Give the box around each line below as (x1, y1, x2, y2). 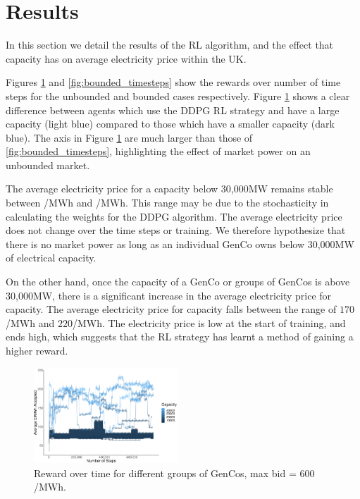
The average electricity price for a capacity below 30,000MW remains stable (6, 181, 333, 196)
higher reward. (6, 343, 68, 357)
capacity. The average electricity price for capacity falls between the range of (6, 302, 337, 316)
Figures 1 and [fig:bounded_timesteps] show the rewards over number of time (6, 75, 341, 90)
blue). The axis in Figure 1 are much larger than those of (6, 130, 253, 144)
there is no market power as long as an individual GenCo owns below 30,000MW (6, 236, 354, 251)
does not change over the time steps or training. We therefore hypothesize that (6, 223, 346, 238)
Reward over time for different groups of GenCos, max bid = (34, 465, 297, 480)
